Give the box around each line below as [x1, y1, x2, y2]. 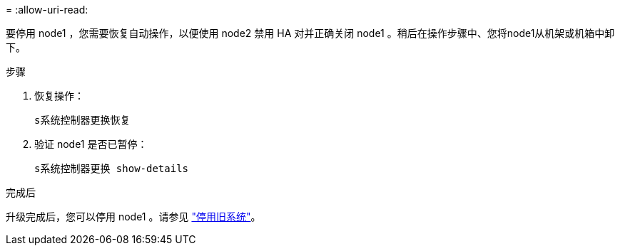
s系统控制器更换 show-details [34, 163, 189, 174]
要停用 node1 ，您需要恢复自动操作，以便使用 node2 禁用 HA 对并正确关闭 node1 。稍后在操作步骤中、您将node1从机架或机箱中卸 [6, 27, 615, 39]
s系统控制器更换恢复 [34, 114, 131, 126]
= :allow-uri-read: [6, 4, 88, 16]
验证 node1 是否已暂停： [34, 138, 148, 150]
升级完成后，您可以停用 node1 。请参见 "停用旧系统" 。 [6, 210, 261, 223]
